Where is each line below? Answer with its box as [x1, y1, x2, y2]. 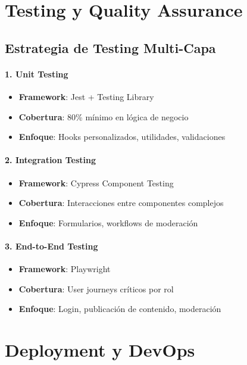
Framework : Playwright [18, 263, 111, 275]
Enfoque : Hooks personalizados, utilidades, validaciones [18, 130, 226, 143]
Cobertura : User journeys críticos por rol [18, 282, 174, 295]
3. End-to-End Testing [5, 239, 98, 252]
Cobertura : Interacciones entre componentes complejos [18, 196, 224, 209]
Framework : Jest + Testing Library [18, 90, 154, 102]
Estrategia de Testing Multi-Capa [5, 38, 216, 57]
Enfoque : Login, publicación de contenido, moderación [18, 302, 221, 315]
